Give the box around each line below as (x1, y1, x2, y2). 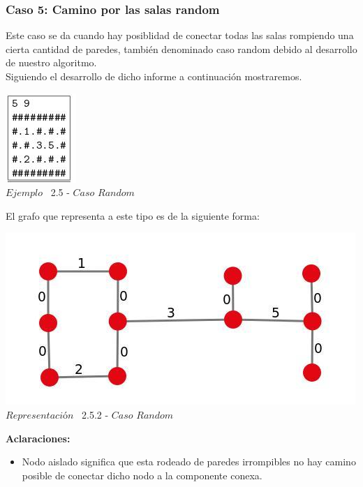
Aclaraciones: (6, 430, 71, 445)
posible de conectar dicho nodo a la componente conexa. (22, 467, 262, 482)
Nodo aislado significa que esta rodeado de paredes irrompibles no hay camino (22, 454, 356, 469)
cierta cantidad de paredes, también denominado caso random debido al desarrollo (6, 41, 357, 56)
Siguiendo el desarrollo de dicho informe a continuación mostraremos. (6, 69, 302, 83)
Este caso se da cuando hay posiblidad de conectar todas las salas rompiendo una (6, 28, 354, 43)
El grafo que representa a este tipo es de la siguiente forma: (6, 208, 260, 223)
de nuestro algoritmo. (6, 55, 97, 70)
